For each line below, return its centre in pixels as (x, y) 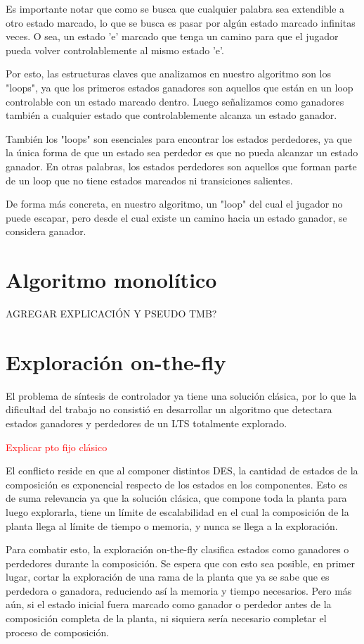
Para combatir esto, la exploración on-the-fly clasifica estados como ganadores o (177, 549)
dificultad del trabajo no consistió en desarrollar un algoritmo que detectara (169, 409)
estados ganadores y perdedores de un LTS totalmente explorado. (147, 423)
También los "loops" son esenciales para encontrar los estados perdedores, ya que (179, 138)
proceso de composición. (58, 632)
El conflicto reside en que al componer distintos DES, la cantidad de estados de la (182, 471)
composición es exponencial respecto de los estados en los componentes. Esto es (177, 484)
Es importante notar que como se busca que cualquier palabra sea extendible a (175, 8)
